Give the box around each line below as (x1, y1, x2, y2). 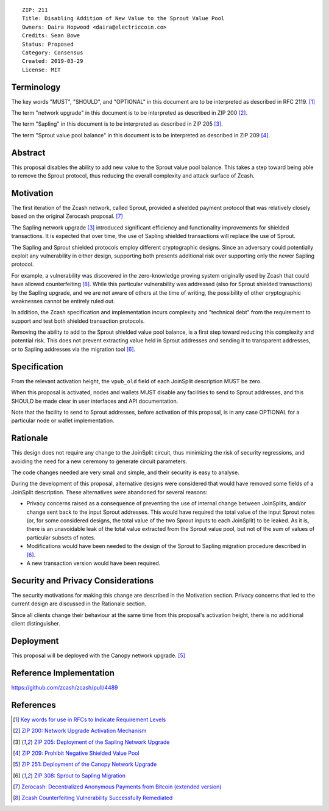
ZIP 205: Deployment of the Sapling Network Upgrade (34, 738, 170, 746)
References (11, 699, 56, 710)
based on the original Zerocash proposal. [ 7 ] (11, 212, 123, 220)
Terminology (11, 82, 61, 92)
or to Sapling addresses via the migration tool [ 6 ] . (11, 345, 136, 353)
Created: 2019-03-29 (22, 58, 83, 65)
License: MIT (22, 66, 61, 73)
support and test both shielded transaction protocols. (11, 317, 145, 325)
